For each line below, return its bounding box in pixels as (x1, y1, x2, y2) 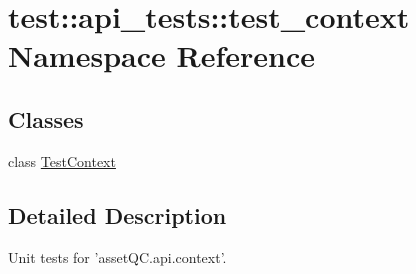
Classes (8, 103, 84, 134)
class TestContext (8, 150, 116, 171)
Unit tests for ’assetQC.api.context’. (8, 246, 227, 267)
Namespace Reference (8, 35, 315, 76)
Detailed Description (8, 199, 227, 230)
